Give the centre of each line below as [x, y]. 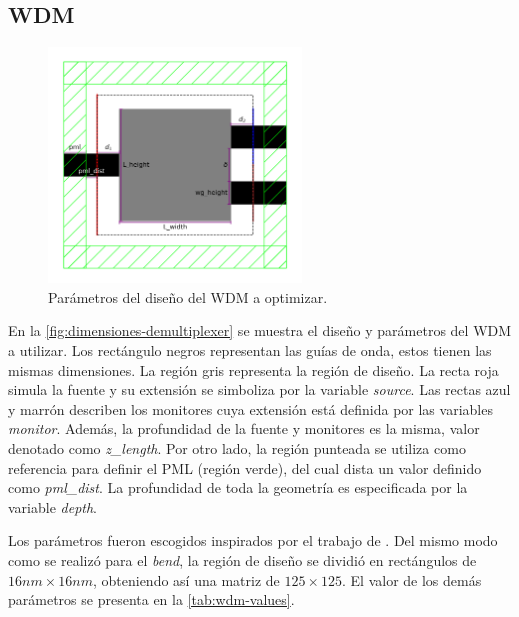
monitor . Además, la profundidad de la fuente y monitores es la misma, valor [244, 428]
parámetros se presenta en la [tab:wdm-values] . [151, 599]
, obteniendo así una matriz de [186, 579]
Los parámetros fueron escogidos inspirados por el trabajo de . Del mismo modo [253, 540]
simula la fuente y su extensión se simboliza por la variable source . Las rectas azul [259, 389]
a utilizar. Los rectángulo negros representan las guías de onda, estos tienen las [250, 349]
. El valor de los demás [411, 579]
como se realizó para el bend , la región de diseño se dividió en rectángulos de [242, 559]
